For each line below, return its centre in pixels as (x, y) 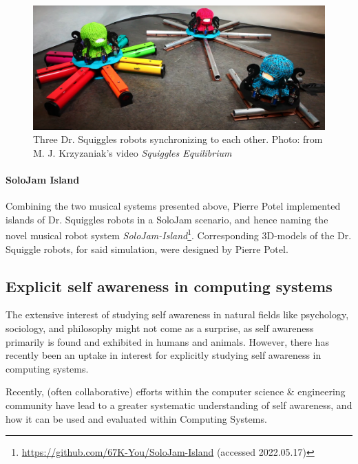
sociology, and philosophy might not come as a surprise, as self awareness (160, 328)
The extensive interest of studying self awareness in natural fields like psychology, (177, 314)
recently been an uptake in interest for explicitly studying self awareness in (164, 355)
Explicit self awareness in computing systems (169, 286)
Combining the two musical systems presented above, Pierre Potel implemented (173, 206)
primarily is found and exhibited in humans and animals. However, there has (167, 341)
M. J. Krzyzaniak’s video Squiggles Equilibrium (133, 152)
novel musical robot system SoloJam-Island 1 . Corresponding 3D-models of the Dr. (179, 234)
